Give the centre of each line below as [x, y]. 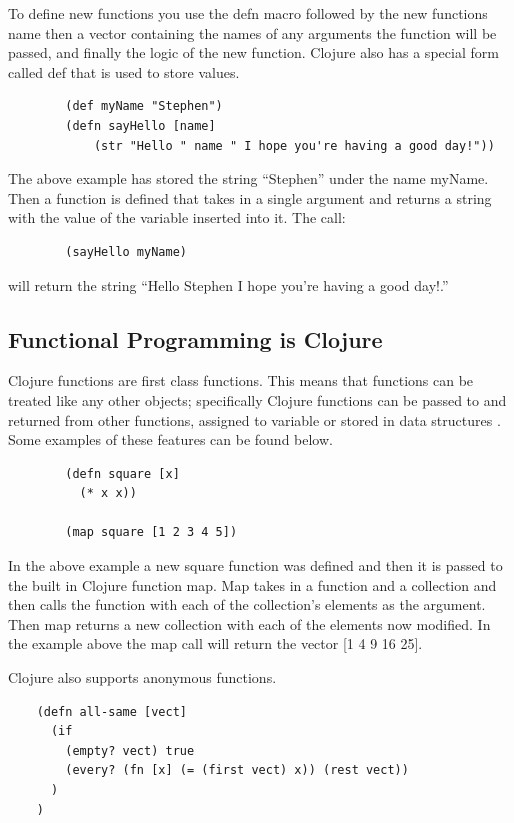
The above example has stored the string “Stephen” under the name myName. [248, 178]
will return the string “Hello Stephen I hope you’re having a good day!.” [228, 284]
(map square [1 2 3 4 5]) [151, 532]
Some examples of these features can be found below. [170, 439]
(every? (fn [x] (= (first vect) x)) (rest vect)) [237, 770]
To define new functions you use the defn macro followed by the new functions [248, 13]
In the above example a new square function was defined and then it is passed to [255, 565]
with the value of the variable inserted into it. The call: [177, 217]
